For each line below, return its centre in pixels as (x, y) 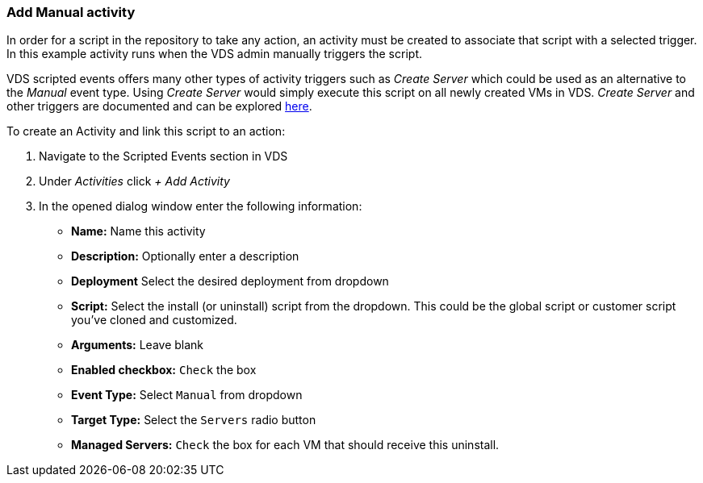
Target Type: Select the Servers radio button (194, 420)
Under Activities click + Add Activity (134, 181)
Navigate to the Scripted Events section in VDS (163, 156)
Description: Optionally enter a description (185, 256)
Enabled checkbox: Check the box (164, 370)
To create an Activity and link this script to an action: (146, 131)
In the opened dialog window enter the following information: (201, 206)
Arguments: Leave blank (138, 345)
